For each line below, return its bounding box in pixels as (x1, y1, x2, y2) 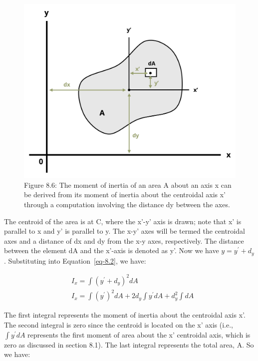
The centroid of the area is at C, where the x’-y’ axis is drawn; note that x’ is (4, 216, 242, 226)
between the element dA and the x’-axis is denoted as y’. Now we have (4, 245, 219, 256)
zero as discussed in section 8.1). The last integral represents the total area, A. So (4, 339, 254, 350)
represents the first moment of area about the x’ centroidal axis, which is (27, 329, 251, 340)
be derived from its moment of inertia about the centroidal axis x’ (24, 189, 226, 200)
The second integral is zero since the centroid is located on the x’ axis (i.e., (4, 320, 233, 330)
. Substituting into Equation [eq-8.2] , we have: (4, 255, 146, 266)
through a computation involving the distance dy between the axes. (24, 199, 230, 209)
